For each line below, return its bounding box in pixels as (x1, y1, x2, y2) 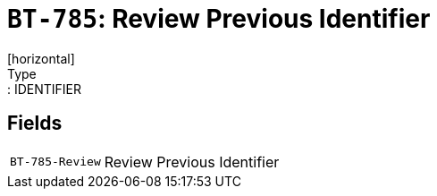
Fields (7, 112, 63, 135)
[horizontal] (7, 50, 75, 66)
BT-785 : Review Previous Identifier (7, 4, 431, 34)
